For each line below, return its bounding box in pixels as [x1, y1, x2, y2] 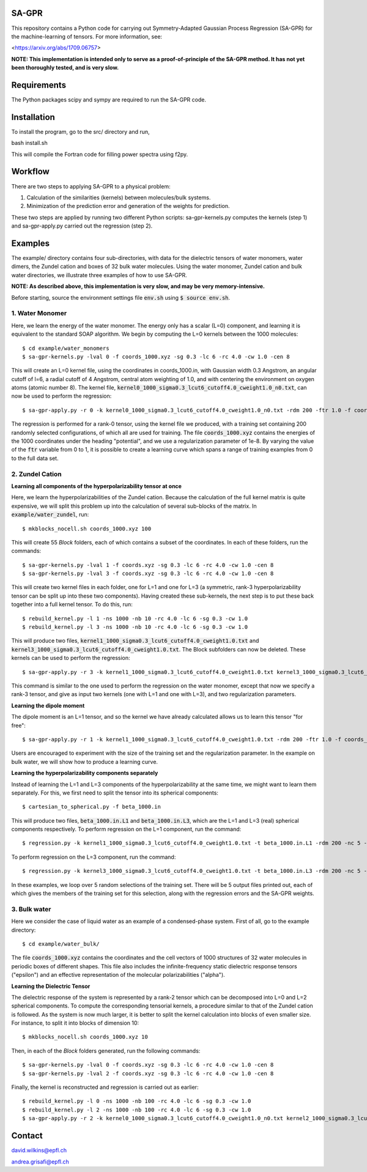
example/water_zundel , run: [11, 511, 89, 518]
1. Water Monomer [11, 309, 67, 317]
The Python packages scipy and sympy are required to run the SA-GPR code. [11, 95, 206, 103]
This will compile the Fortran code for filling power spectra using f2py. [11, 150, 188, 158]
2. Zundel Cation [11, 470, 62, 478]
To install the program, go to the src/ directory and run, [11, 128, 150, 135]
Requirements [11, 80, 67, 90]
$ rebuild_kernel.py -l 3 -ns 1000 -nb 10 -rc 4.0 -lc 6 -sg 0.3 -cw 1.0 [22, 624, 248, 631]
